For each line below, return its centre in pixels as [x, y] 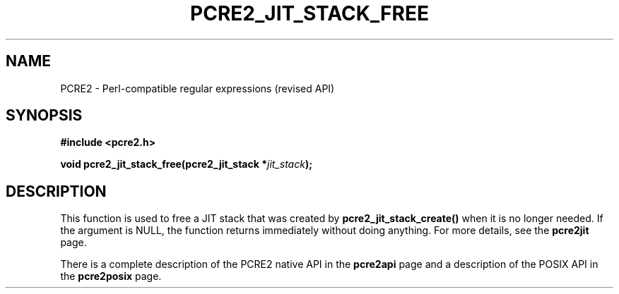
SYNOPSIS [44, 116]
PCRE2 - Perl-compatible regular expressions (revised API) [198, 88]
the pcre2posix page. [111, 276]
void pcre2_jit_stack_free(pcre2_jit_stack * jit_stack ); [186, 164]
